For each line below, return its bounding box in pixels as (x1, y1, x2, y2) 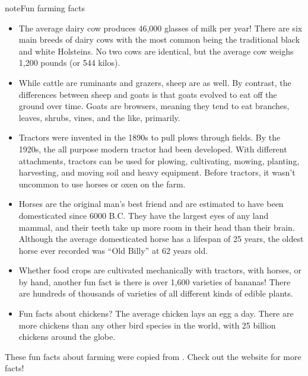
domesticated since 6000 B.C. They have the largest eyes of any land (18, 209, 269, 221)
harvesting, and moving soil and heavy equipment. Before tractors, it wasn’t (18, 166, 296, 179)
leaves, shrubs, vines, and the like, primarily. (18, 111, 180, 123)
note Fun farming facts (5, 2, 85, 14)
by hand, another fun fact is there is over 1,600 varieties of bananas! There (18, 275, 291, 288)
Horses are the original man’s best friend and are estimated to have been (18, 197, 284, 210)
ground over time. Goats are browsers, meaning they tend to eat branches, (18, 100, 290, 112)
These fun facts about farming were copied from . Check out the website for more (5, 350, 301, 362)
